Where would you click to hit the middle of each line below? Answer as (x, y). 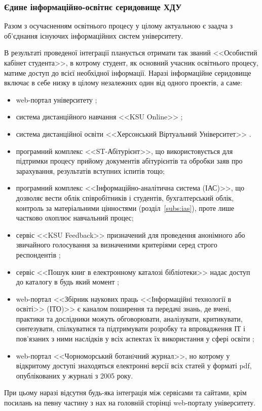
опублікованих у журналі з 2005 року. (74, 375)
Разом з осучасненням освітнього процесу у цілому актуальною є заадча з (119, 26)
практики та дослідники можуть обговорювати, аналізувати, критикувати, (129, 318)
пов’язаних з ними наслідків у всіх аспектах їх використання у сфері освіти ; (135, 339)
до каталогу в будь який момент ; (67, 282)
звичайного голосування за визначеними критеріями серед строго (117, 245)
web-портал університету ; (57, 99)
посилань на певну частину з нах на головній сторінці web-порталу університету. (130, 403)
